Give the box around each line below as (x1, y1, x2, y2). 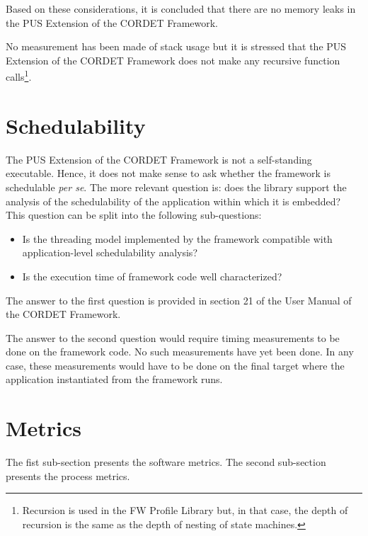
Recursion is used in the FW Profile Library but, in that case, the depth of (22, 503, 348, 518)
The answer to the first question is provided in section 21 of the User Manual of (6, 292, 352, 307)
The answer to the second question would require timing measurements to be (6, 330, 340, 345)
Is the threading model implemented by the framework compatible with (22, 231, 333, 246)
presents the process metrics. (6, 468, 130, 483)
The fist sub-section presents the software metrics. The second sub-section (6, 455, 326, 469)
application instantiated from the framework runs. (6, 372, 223, 387)
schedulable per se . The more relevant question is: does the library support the (6, 179, 347, 194)
